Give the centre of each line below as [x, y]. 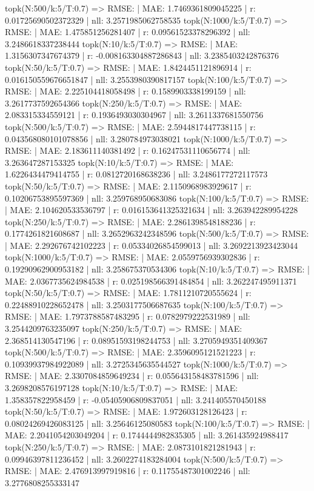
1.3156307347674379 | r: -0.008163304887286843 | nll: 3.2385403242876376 [142, 55]
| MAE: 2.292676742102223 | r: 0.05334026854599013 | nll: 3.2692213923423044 [152, 245]
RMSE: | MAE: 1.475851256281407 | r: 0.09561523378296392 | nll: [128, 32]
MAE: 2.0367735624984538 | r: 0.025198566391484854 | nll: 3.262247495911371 [151, 281]
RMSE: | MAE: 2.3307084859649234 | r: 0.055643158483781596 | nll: [132, 376]
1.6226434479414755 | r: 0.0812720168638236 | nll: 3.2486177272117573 [136, 174]
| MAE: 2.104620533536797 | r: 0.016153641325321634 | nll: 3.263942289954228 [152, 210]
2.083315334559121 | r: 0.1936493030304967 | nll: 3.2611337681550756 [134, 115]
